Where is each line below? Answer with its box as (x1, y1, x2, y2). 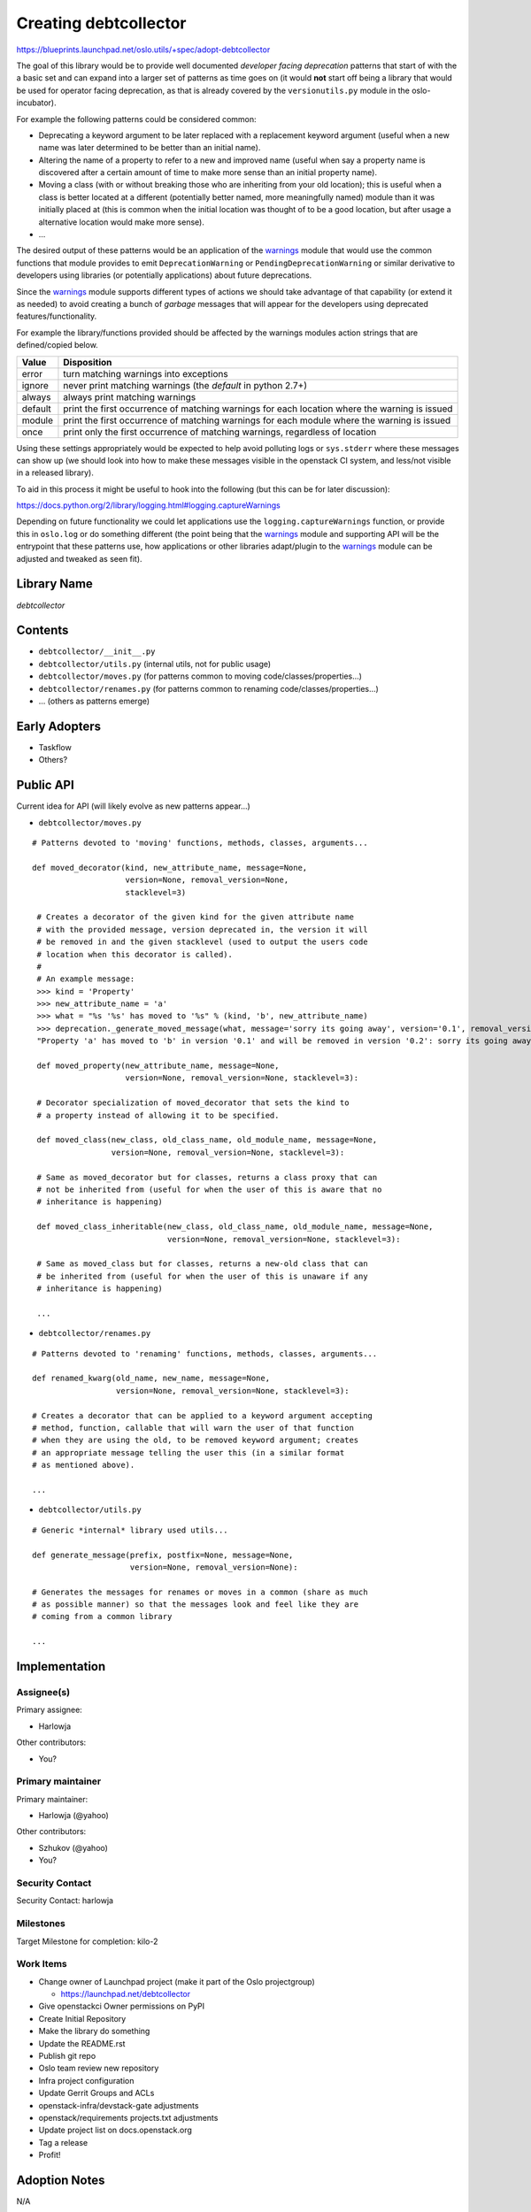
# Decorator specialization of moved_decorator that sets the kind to (36, 1098, 350, 1108)
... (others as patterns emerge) (38, 695, 150, 707)
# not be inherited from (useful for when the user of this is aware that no (36, 1184, 382, 1194)
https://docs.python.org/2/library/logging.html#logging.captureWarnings (16, 500, 281, 511)
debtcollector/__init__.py (38, 647, 156, 657)
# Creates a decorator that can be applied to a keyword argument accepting (32, 1410, 373, 1420)
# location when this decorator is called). (36, 949, 234, 959)
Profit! (38, 2150, 61, 2161)
